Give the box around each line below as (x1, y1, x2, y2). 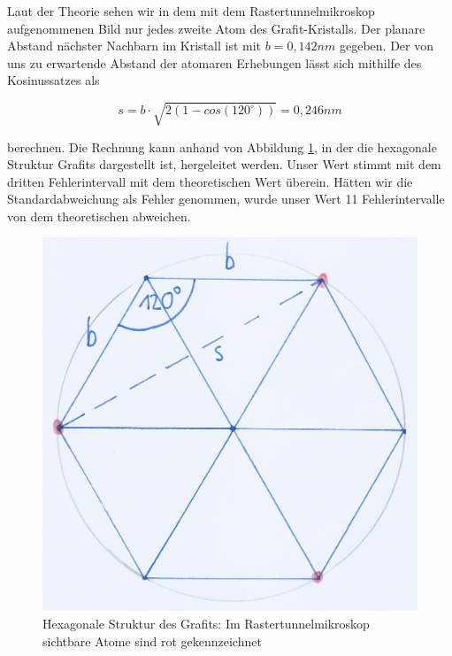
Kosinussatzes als (7, 71, 100, 89)
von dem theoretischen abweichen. (7, 206, 191, 225)
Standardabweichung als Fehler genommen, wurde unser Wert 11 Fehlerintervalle (7, 189, 445, 208)
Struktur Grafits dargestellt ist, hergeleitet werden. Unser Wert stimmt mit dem (7, 155, 441, 174)
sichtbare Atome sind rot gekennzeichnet (42, 631, 262, 650)
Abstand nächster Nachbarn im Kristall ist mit (7, 36, 262, 55)
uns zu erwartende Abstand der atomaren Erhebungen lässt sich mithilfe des (7, 53, 422, 72)
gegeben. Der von (339, 36, 433, 55)
